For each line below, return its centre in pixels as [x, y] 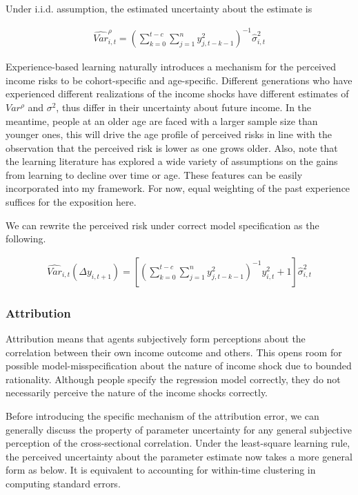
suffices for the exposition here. [71, 202]
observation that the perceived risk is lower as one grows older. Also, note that [172, 147]
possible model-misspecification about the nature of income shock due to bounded [179, 366]
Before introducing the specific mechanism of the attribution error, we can [162, 416]
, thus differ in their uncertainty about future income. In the [184, 107]
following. [26, 239]
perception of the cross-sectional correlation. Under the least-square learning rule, [178, 443]
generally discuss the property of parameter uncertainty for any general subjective [179, 429]
